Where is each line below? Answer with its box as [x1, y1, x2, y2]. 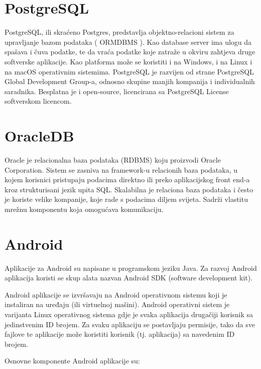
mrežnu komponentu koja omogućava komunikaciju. [5, 203, 164, 214]
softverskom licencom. [5, 96, 72, 106]
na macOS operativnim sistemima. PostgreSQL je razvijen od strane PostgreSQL [5, 66, 254, 77]
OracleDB [5, 125, 74, 146]
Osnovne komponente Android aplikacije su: [5, 355, 140, 366]
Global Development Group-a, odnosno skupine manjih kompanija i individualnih [5, 76, 255, 87]
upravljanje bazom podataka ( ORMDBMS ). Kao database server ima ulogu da [5, 36, 252, 47]
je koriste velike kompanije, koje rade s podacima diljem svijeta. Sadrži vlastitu [5, 194, 248, 204]
